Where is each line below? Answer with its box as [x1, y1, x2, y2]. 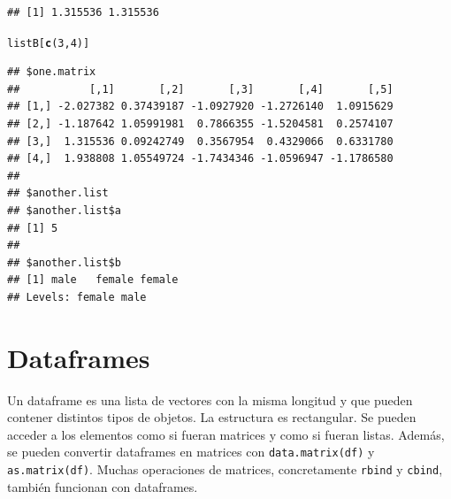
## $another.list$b [7, 256, 121, 269]
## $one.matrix [7, 65, 96, 79]
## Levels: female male [7, 290, 147, 303]
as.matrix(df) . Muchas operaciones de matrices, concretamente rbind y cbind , [7, 460, 443, 479]
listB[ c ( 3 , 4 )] [7, 36, 90, 50]
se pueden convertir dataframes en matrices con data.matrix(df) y [7, 442, 375, 461]
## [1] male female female [7, 273, 179, 287]
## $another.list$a [7, 204, 121, 217]
